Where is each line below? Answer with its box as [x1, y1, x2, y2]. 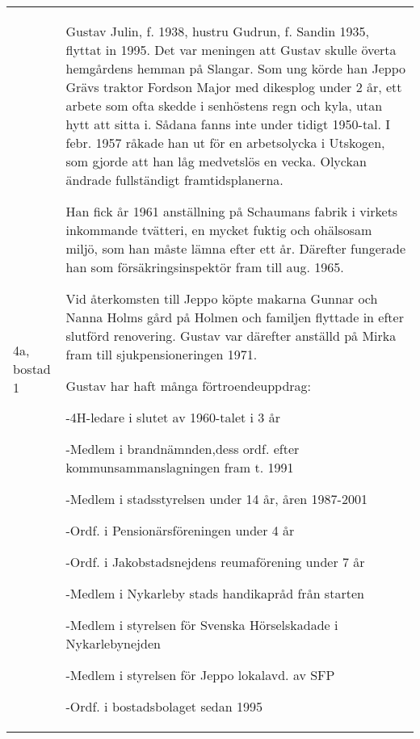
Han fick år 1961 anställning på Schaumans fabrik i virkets [65, 202, 398, 220]
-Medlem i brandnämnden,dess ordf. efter [65, 439, 300, 458]
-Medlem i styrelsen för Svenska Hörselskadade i [65, 615, 338, 634]
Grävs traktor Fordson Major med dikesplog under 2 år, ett [65, 78, 402, 96]
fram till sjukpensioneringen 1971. [65, 345, 258, 363]
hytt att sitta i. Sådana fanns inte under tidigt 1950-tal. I [65, 115, 391, 133]
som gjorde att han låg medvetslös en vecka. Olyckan [65, 152, 367, 170]
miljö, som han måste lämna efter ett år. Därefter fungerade [65, 239, 406, 258]
